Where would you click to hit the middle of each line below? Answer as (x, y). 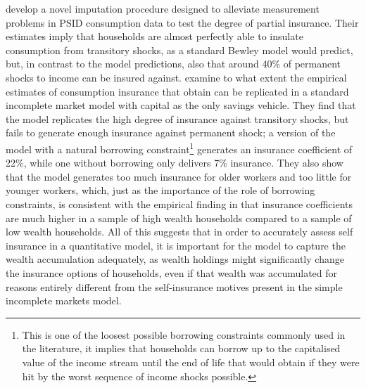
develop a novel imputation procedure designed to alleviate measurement (163, 8)
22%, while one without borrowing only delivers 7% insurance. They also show (175, 163)
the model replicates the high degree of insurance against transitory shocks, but (177, 118)
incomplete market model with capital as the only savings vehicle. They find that (181, 105)
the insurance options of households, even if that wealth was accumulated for (172, 272)
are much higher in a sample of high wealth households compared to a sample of (179, 218)
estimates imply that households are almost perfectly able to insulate (154, 36)
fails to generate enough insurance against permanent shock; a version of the (171, 132)
